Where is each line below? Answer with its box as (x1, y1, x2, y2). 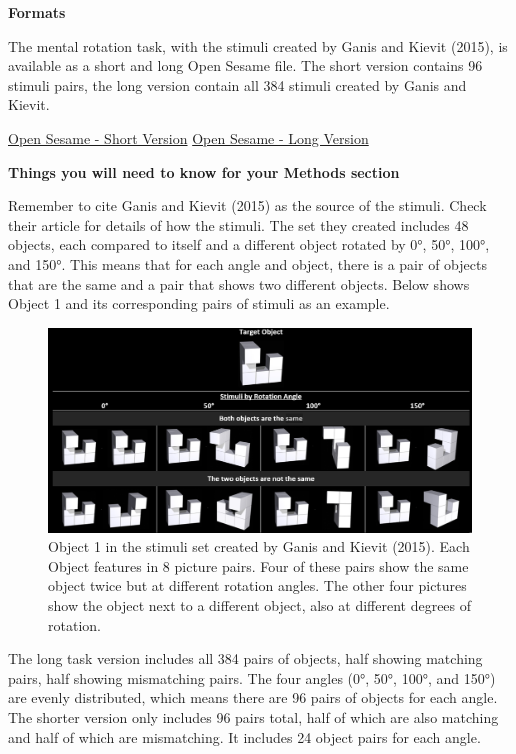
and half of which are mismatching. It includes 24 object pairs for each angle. (8, 726, 481, 747)
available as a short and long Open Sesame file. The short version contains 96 (8, 55, 483, 76)
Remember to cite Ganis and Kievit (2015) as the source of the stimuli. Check (8, 195, 487, 216)
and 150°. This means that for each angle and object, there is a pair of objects (8, 253, 487, 274)
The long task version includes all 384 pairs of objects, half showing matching (8, 648, 483, 669)
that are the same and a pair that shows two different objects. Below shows (8, 273, 470, 294)
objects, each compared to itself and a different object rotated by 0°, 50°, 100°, (8, 234, 490, 255)
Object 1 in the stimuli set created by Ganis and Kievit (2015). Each (48, 536, 470, 557)
